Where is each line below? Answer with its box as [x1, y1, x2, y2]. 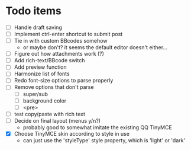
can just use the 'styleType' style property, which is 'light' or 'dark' [22, 136, 186, 143]
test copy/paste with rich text [14, 110, 86, 117]
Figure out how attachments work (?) [14, 50, 105, 58]
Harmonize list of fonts [14, 70, 70, 78]
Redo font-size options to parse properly [14, 77, 114, 84]
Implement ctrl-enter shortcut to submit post [14, 31, 123, 37]
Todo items [5, 4, 61, 18]
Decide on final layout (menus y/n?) [14, 117, 101, 124]
